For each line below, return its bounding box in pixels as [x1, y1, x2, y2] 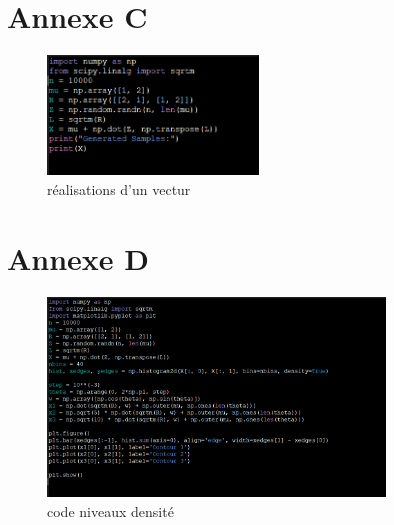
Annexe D [7, 237, 150, 278]
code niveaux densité [47, 500, 174, 521]
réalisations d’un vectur [47, 179, 191, 200]
